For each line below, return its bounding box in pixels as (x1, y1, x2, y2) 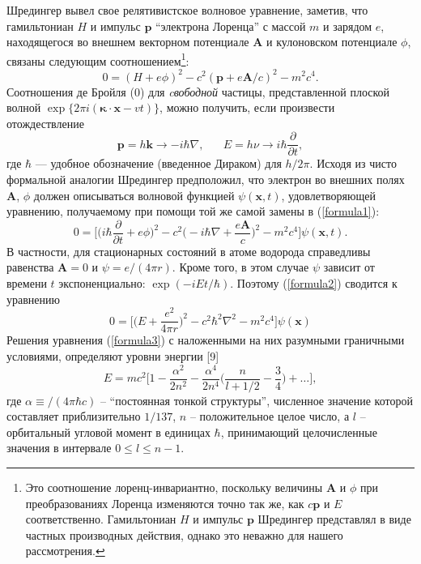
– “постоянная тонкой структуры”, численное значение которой (100, 391, 413, 408)
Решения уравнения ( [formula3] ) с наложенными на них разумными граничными (6, 331, 405, 348)
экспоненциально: (58, 275, 146, 291)
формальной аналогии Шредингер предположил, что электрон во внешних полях (6, 170, 405, 187)
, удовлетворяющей (281, 186, 376, 203)
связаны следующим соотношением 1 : (6, 49, 189, 69)
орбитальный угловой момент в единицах (6, 423, 210, 440)
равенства (6, 258, 54, 276)
